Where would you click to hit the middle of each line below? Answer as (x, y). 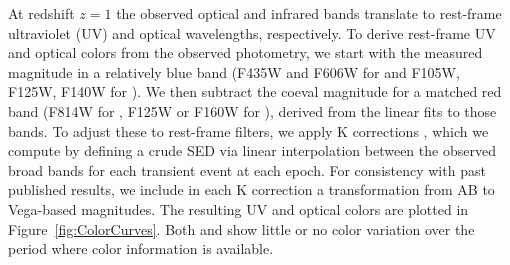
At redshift (41, 13)
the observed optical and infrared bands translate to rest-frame (309, 13)
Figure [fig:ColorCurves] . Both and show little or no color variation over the (241, 228)
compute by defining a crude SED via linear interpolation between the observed (252, 150)
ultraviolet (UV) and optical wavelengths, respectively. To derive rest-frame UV (252, 32)
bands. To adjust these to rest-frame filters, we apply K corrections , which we (248, 130)
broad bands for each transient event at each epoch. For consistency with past (247, 169)
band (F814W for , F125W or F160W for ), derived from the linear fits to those (252, 110)
